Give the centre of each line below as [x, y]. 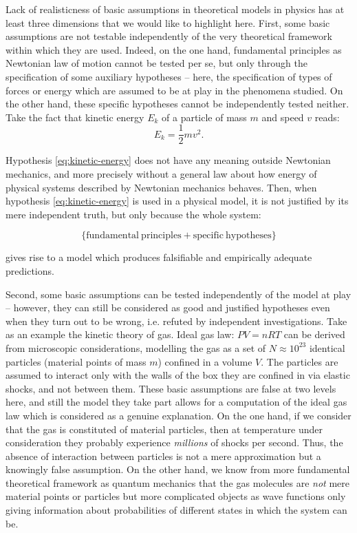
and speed [283, 117]
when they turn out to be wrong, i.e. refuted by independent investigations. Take [176, 321]
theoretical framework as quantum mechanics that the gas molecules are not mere [177, 482]
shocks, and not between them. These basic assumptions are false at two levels [171, 388]
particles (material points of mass [76, 361]
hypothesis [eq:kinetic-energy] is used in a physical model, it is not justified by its [177, 201]
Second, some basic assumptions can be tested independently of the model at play [178, 294]
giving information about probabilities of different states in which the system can [176, 510]
